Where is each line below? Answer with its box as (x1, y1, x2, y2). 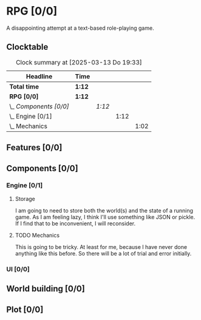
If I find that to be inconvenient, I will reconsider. (15, 220, 136, 227)
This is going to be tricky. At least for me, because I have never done (15, 243, 187, 250)
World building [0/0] (6, 284, 85, 294)
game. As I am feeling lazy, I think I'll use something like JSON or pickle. (15, 213, 196, 220)
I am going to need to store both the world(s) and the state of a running (15, 206, 193, 214)
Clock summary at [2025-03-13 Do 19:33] (16, 58, 143, 66)
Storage (15, 195, 35, 202)
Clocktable (6, 42, 49, 52)
